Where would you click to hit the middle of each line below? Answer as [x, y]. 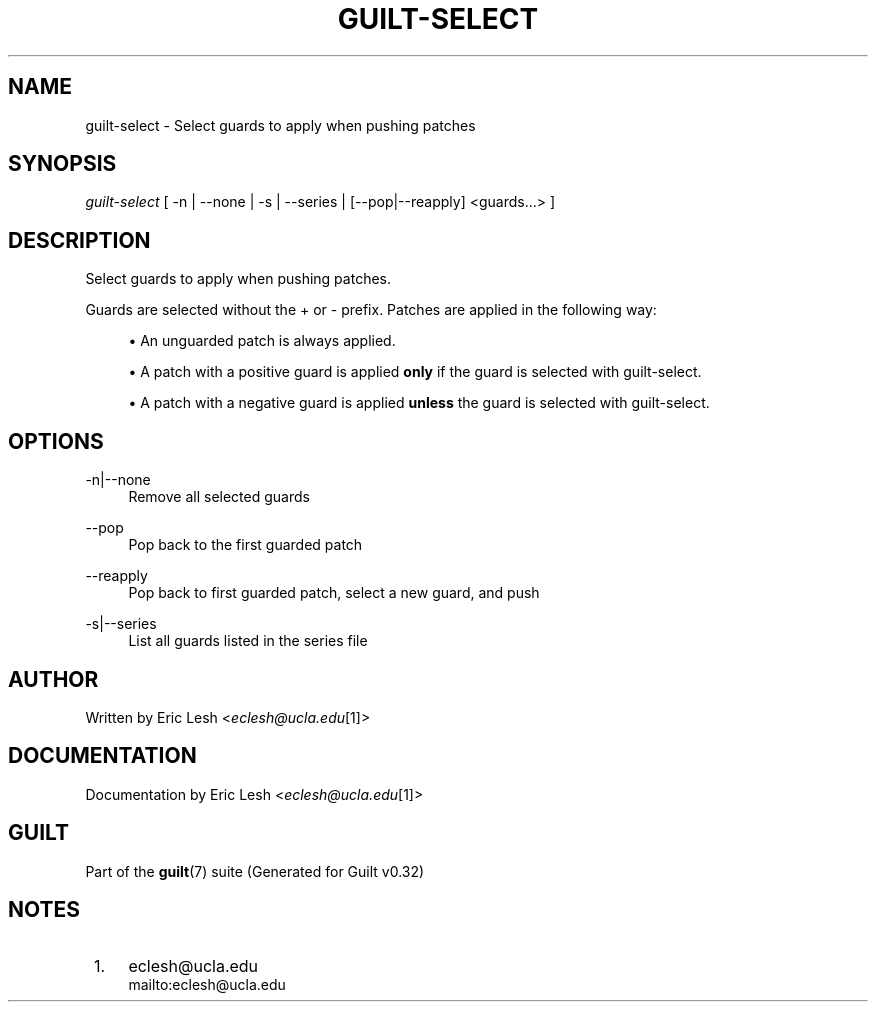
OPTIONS [56, 441]
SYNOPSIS [62, 164]
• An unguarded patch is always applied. [262, 341]
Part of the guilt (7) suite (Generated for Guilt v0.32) [255, 871]
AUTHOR [53, 679]
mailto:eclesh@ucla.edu [207, 984]
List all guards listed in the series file [248, 641]
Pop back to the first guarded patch [245, 545]
